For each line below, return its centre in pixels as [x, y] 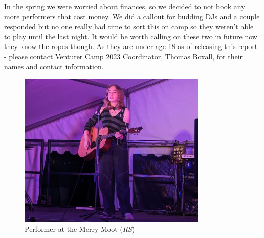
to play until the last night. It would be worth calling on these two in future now [131, 36]
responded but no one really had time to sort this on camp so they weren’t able [129, 26]
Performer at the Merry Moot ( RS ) [80, 229]
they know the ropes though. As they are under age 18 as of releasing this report [131, 46]
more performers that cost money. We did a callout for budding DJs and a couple [132, 16]
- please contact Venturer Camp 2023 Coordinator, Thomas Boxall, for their [124, 56]
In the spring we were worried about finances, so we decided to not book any [125, 6]
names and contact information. [54, 66]
